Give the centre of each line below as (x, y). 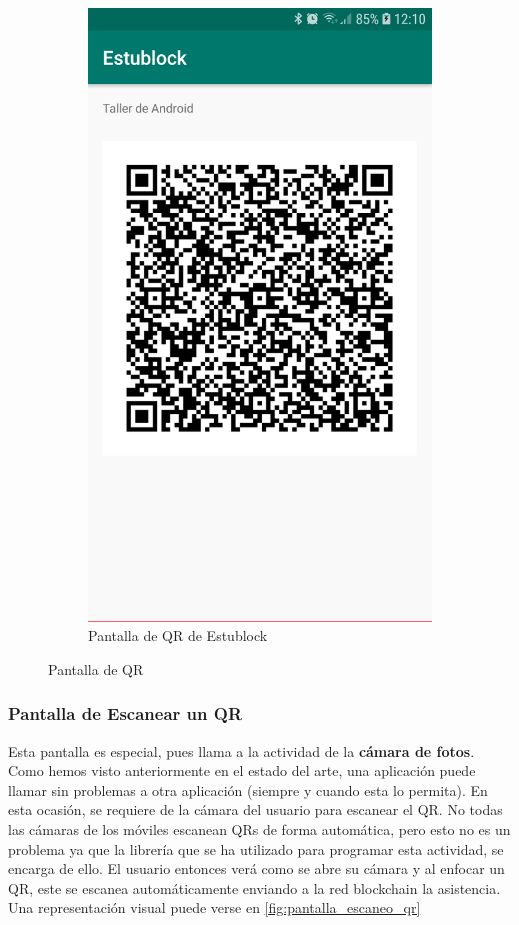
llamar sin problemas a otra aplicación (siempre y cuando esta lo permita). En (248, 789)
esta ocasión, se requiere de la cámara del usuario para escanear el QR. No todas (255, 809)
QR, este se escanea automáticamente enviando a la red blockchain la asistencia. (254, 887)
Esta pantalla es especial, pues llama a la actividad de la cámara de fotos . (241, 750)
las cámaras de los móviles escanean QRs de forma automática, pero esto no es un (259, 829)
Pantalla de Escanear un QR (125, 713)
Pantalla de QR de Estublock (178, 635)
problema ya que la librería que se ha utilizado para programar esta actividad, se (256, 848)
